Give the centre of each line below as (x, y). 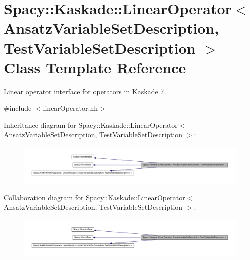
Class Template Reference (95, 67)
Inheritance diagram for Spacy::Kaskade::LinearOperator (91, 124)
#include (18, 108)
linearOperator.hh (71, 108)
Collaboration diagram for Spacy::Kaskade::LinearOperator (95, 197)
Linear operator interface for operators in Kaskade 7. (85, 91)
